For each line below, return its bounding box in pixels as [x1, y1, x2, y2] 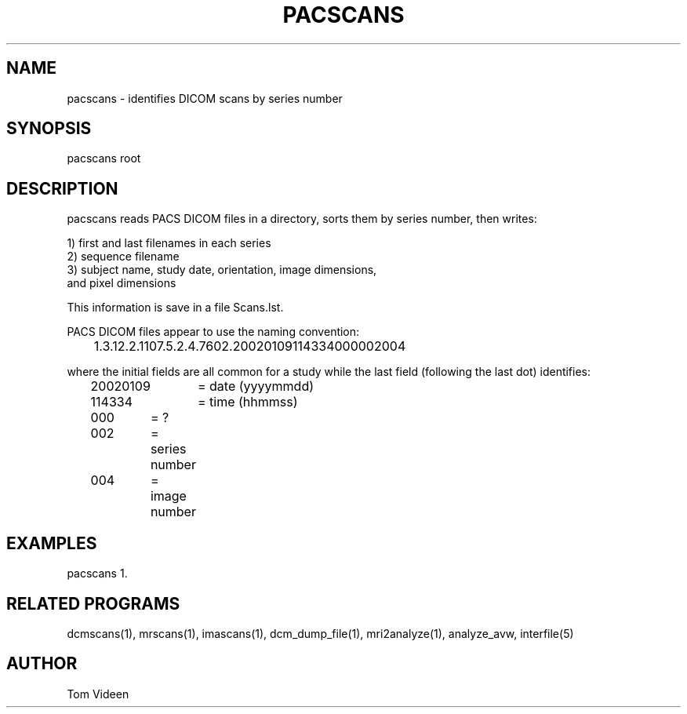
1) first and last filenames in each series [67, 236, 271, 250]
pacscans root [67, 151, 141, 166]
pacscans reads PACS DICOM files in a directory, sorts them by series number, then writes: [67, 212, 537, 226]
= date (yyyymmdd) [197, 378, 314, 395]
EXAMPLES [6, 533, 97, 553]
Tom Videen [67, 687, 129, 701]
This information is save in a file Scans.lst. [67, 301, 284, 315]
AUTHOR [6, 654, 78, 674]
